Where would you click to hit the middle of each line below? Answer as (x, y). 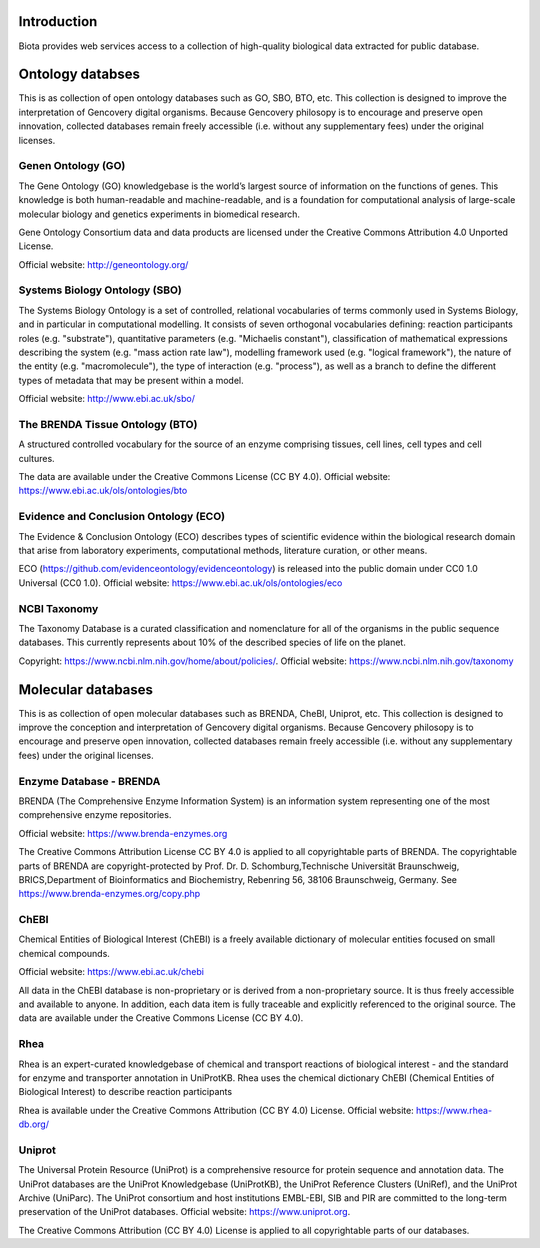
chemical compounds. (64, 953)
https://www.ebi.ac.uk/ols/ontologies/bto (103, 491)
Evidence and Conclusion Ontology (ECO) (121, 517)
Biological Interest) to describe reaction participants (125, 1092)
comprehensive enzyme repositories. (95, 815)
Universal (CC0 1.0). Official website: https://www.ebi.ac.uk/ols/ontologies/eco (180, 582)
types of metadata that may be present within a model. (131, 380)
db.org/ (34, 1124)
